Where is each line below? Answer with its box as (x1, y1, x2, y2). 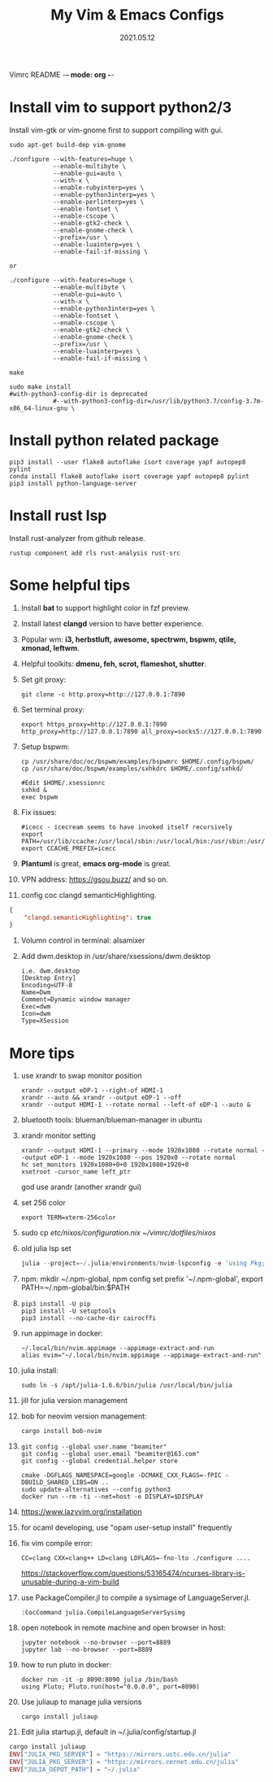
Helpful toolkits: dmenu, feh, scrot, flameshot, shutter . (20, 659, 206, 669)
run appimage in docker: (20, 1328, 104, 1339)
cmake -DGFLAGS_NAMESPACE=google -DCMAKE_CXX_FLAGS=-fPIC (20, 1471, 222, 1479)
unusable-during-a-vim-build (20, 1577, 119, 1587)
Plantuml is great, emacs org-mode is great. (20, 858, 171, 868)
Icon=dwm (20, 1010, 51, 1018)
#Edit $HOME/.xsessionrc (20, 778, 106, 786)
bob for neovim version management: (20, 1411, 147, 1421)
